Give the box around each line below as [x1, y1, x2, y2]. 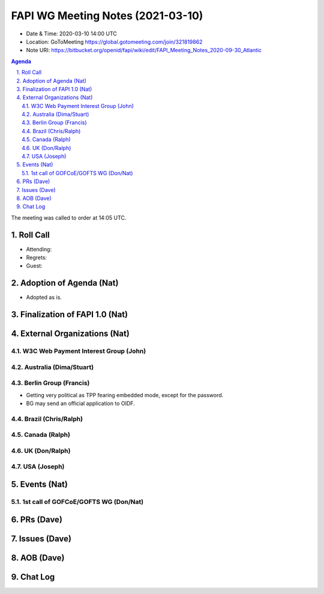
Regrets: [26, 254, 47, 261]
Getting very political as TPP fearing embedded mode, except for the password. [26, 391, 224, 398]
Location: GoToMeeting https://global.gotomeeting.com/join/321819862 [26, 38, 203, 45]
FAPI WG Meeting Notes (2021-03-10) [11, 9, 203, 22]
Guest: [26, 262, 43, 269]
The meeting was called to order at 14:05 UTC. [11, 214, 127, 221]
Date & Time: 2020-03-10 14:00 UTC [26, 30, 117, 37]
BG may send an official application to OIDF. [26, 400, 135, 407]
